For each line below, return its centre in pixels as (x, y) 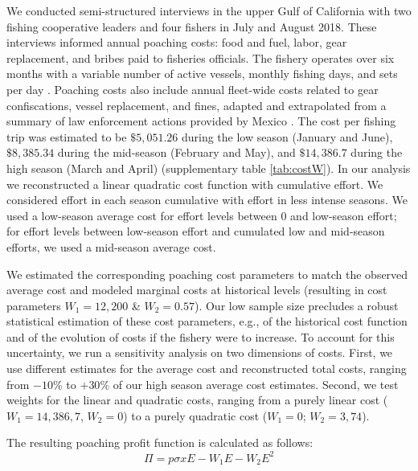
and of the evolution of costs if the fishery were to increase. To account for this (201, 336)
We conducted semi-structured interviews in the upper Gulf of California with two (209, 10)
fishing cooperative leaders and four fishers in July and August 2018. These (192, 26)
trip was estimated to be (67, 136)
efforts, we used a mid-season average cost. (111, 246)
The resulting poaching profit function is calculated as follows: (160, 442)
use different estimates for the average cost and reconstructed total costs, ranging (207, 369)
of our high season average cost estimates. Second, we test (256, 384)
